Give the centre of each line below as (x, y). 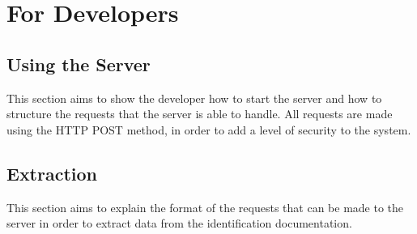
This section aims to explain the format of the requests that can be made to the (205, 207)
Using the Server (79, 64)
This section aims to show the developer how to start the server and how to (194, 98)
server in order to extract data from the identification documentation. (179, 223)
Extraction (52, 173)
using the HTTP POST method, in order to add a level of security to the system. (209, 129)
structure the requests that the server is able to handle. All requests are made (200, 114)
